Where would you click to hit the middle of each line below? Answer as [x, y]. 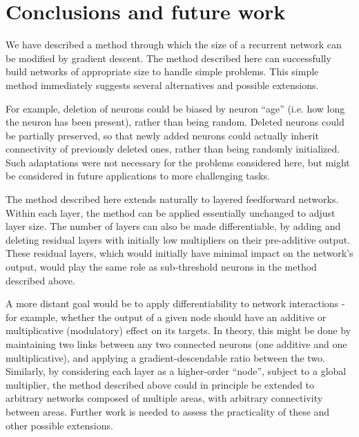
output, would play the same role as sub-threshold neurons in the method [161, 267]
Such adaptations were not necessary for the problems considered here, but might [178, 162]
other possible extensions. [59, 425]
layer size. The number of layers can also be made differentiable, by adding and [173, 226]
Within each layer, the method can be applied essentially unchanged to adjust [171, 212]
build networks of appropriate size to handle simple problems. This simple [162, 71]
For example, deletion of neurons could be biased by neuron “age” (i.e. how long [175, 108]
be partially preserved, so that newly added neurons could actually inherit [162, 135]
